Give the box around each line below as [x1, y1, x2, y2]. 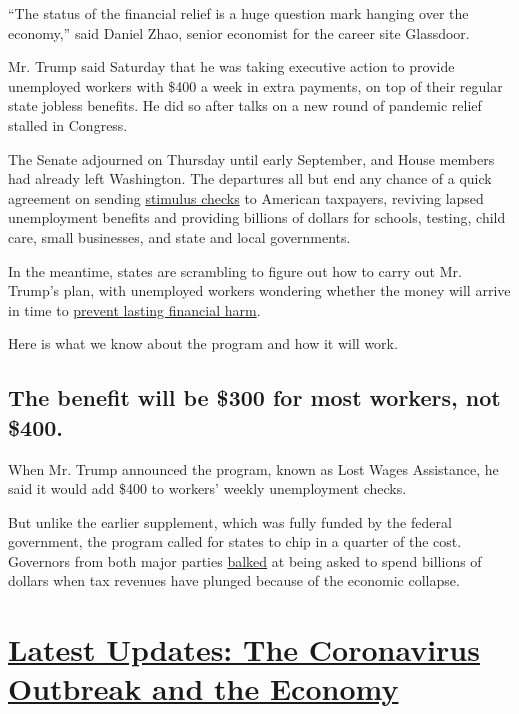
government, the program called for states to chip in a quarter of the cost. [8, 531, 462, 552]
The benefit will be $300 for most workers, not [8, 382, 501, 413]
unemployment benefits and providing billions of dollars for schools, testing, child [8, 207, 506, 228]
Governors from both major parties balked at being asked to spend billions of [8, 550, 482, 571]
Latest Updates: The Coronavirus [8, 629, 480, 670]
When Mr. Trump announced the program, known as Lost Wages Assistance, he [8, 458, 499, 479]
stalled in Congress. [8, 114, 128, 135]
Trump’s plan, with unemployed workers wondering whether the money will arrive [8, 280, 511, 301]
